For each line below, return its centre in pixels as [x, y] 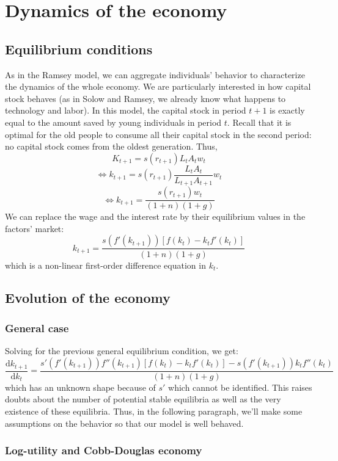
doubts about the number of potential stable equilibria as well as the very [143, 399]
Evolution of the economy [88, 298]
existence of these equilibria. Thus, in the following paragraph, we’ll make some [154, 411]
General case [37, 328]
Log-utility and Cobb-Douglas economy [104, 450]
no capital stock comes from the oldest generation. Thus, [111, 146]
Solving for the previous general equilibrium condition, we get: [122, 351]
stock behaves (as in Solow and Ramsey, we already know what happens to [145, 98]
